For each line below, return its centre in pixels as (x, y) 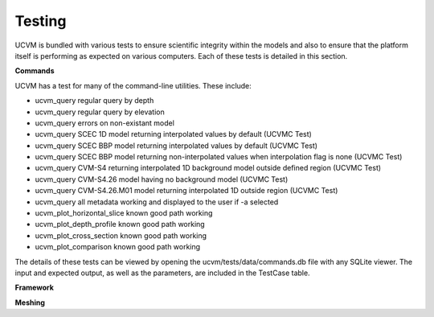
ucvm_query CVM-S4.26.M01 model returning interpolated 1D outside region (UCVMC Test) (186, 191)
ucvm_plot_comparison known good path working (118, 247)
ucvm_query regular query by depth (94, 101)
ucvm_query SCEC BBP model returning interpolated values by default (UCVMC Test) (176, 146)
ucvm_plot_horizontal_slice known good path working (124, 213)
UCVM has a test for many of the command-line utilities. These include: (133, 85)
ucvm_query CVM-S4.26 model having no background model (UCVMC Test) (162, 179)
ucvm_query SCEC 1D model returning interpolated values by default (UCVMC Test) (174, 134)
